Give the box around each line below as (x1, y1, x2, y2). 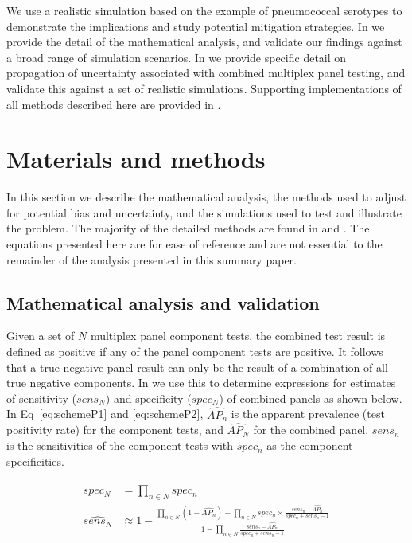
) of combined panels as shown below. (219, 389, 402, 406)
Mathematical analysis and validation (6, 290, 320, 314)
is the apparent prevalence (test (231, 405, 385, 422)
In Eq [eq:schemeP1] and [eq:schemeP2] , (6, 405, 204, 422)
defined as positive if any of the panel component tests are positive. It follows (6, 343, 383, 360)
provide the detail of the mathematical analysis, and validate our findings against (6, 33, 402, 50)
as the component (266, 437, 353, 454)
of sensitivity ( (6, 389, 77, 406)
